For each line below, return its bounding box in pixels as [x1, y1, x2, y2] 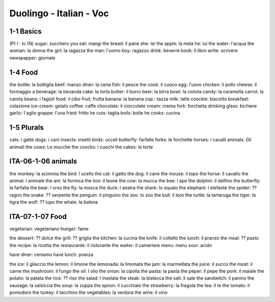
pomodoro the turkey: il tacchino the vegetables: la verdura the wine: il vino [9, 289, 168, 295]
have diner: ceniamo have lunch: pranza [9, 252, 94, 258]
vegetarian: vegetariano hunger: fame [9, 226, 89, 232]
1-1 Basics [9, 27, 42, 36]
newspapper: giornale [9, 54, 56, 61]
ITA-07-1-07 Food [9, 212, 67, 221]
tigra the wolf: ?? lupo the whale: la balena [9, 199, 98, 205]
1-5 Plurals [9, 123, 44, 132]
